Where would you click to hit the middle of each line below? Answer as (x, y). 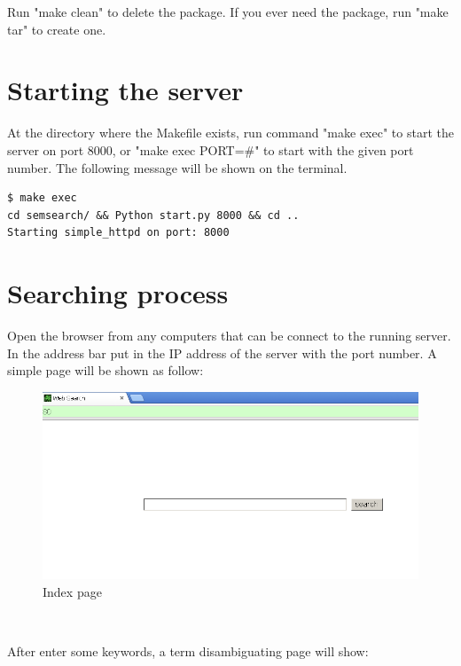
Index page (72, 591)
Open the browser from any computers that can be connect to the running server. (229, 335)
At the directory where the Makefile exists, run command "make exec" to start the (230, 133)
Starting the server (125, 90)
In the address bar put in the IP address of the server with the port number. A (222, 353)
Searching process (118, 293)
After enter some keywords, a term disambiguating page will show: (188, 650)
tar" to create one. (57, 29)
